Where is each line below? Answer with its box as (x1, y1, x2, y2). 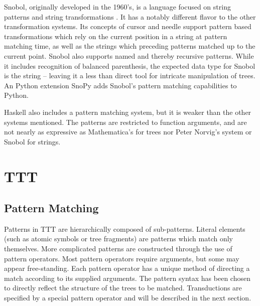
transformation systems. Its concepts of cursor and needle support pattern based (4, 21, 251, 32)
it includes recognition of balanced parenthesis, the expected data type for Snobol (4, 60, 255, 71)
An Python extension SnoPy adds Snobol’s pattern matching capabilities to (4, 80, 237, 90)
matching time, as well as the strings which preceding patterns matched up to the (4, 41, 255, 51)
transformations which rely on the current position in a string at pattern (4, 31, 227, 41)
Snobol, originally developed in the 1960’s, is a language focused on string (4, 2, 231, 12)
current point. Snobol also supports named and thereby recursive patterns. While (4, 50, 254, 61)
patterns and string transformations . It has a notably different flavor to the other (4, 11, 256, 22)
